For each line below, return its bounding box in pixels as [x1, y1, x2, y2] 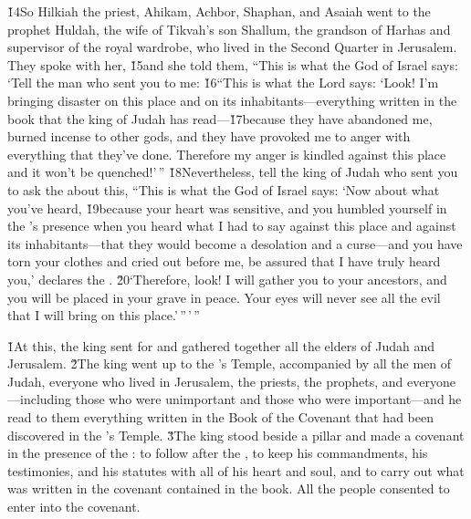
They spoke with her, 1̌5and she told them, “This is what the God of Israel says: [7, 55, 458, 74]
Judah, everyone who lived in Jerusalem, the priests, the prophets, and [7, 371, 403, 390]
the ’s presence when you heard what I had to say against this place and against [7, 216, 456, 235]
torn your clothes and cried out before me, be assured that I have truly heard [7, 252, 441, 271]
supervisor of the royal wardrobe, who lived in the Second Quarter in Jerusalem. [7, 37, 457, 57]
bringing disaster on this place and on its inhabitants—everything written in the [7, 90, 457, 109]
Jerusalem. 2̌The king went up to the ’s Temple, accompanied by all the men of [7, 354, 452, 373]
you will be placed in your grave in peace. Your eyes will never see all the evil [7, 287, 441, 306]
